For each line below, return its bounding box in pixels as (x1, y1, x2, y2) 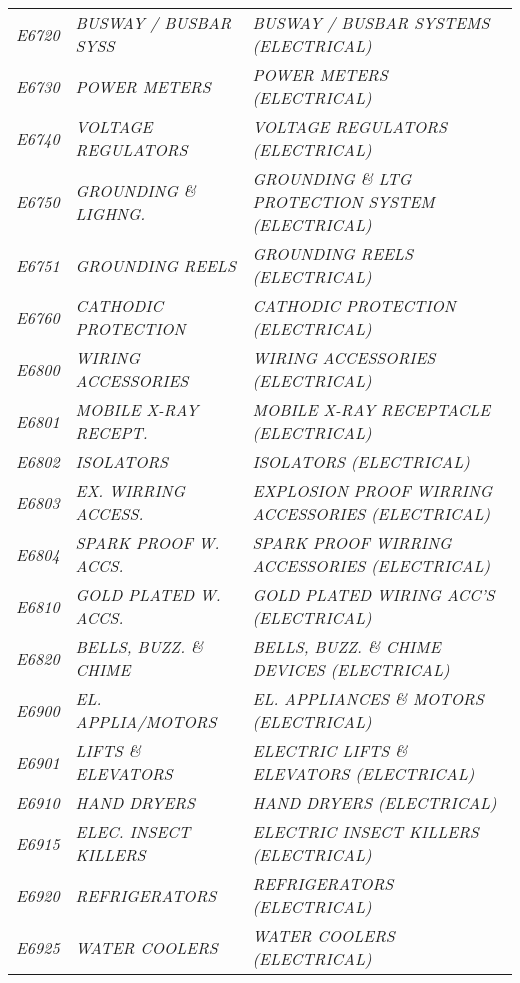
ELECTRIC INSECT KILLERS (252, 820, 479, 843)
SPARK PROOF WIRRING (252, 531, 452, 554)
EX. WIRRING (75, 479, 185, 502)
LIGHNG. (75, 201, 146, 225)
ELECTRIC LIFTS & (252, 739, 408, 762)
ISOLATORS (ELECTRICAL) (252, 450, 470, 473)
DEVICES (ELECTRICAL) (252, 658, 450, 681)
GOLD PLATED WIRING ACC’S (252, 583, 495, 606)
